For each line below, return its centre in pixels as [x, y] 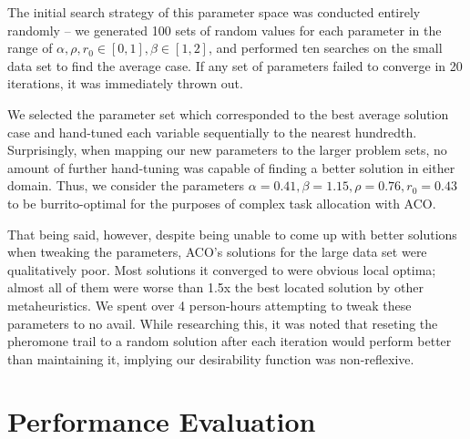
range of [30, 48]
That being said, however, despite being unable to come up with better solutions [232, 234]
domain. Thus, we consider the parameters [126, 185]
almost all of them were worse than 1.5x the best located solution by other [215, 287]
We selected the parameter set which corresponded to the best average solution [228, 113]
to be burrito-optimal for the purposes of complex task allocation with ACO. [222, 203]
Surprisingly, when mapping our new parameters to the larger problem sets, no [227, 150]
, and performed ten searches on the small [325, 48]
